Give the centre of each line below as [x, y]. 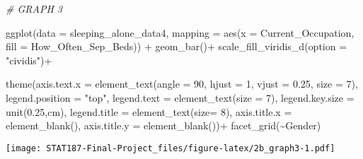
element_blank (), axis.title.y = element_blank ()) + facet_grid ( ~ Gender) [163, 125]
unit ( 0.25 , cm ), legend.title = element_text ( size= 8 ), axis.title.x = [149, 111]
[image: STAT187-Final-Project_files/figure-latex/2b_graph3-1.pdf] [171, 148]
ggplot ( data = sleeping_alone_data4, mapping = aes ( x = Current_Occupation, [180, 32]
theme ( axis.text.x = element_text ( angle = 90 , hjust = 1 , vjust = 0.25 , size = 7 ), [182, 84]
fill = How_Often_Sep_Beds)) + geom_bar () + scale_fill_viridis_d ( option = [177, 46]
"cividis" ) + [29, 60]
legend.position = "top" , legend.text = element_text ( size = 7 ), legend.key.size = [180, 97]
